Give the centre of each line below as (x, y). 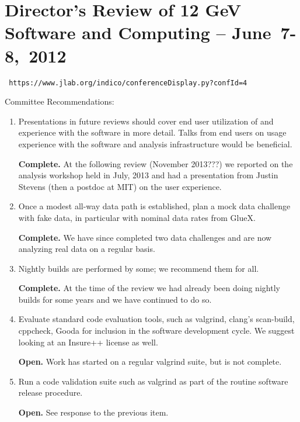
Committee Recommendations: (60, 101)
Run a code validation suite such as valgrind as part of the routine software (153, 381)
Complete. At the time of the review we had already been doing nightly (149, 288)
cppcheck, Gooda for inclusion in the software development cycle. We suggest (156, 331)
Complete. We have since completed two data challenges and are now (145, 237)
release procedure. (50, 392)
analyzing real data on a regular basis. (87, 249)
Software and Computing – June (138, 32)
